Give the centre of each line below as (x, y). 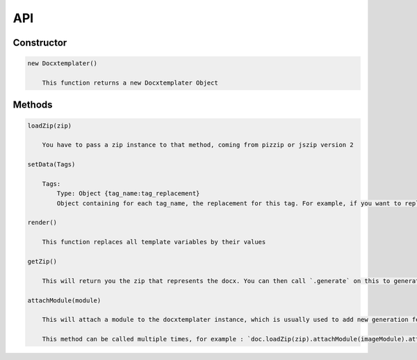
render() (42, 223)
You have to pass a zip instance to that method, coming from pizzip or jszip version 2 (198, 145)
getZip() (42, 261)
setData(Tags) (51, 164)
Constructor (40, 43)
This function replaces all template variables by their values (154, 242)
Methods (33, 105)
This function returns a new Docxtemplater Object (130, 83)
